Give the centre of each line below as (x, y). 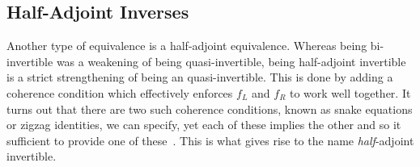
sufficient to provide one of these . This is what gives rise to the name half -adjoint (210, 140)
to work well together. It (350, 92)
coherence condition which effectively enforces (120, 92)
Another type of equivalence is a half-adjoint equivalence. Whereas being (187, 46)
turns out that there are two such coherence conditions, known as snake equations (210, 109)
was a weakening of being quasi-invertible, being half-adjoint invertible (231, 61)
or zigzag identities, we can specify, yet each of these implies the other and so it (204, 125)
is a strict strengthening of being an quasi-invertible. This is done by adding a (200, 77)
